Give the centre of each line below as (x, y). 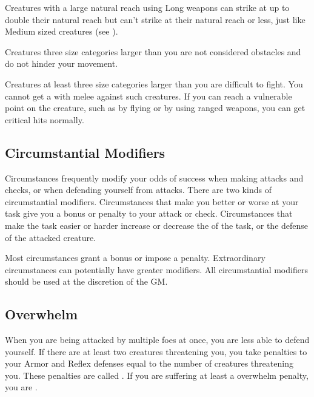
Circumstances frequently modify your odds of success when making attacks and (154, 178)
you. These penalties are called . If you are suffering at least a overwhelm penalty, (157, 375)
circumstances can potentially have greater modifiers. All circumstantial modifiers (156, 269)
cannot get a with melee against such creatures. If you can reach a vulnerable (149, 96)
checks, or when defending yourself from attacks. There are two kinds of (138, 190)
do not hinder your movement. (61, 63)
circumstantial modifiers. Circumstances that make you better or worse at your (152, 201)
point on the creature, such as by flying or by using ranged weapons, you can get (155, 108)
